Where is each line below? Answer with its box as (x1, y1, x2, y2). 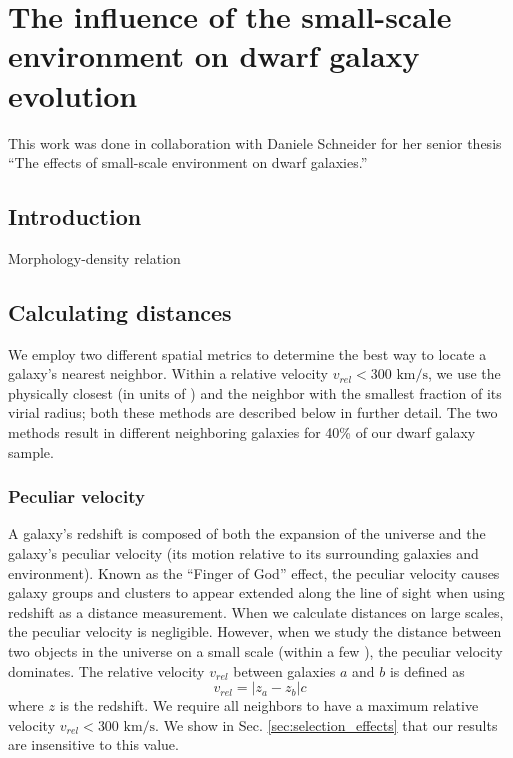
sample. (8, 441, 54, 462)
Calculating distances (8, 296, 232, 327)
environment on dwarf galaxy (8, 35, 420, 76)
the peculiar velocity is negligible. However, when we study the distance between (8, 621, 502, 642)
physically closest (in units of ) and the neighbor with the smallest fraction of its (8, 382, 502, 403)
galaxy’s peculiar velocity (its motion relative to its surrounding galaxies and (8, 543, 479, 564)
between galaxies (233, 660, 336, 681)
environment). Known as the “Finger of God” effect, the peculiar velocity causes (8, 562, 500, 583)
